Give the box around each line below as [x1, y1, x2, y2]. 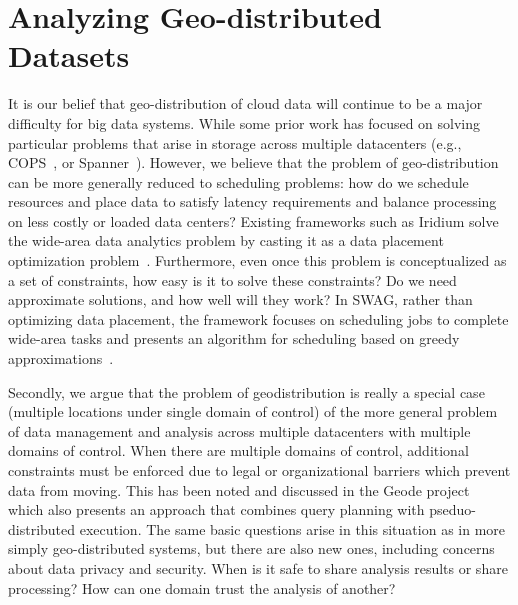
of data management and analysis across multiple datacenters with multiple [8, 420, 471, 441]
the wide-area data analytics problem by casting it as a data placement [8, 230, 444, 251]
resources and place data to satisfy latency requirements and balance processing [8, 191, 497, 212]
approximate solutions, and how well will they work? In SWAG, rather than [8, 289, 473, 310]
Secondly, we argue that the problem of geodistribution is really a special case [8, 381, 485, 402]
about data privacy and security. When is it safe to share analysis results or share [8, 557, 508, 578]
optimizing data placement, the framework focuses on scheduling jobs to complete [8, 308, 509, 329]
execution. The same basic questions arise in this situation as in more [79, 518, 506, 539]
